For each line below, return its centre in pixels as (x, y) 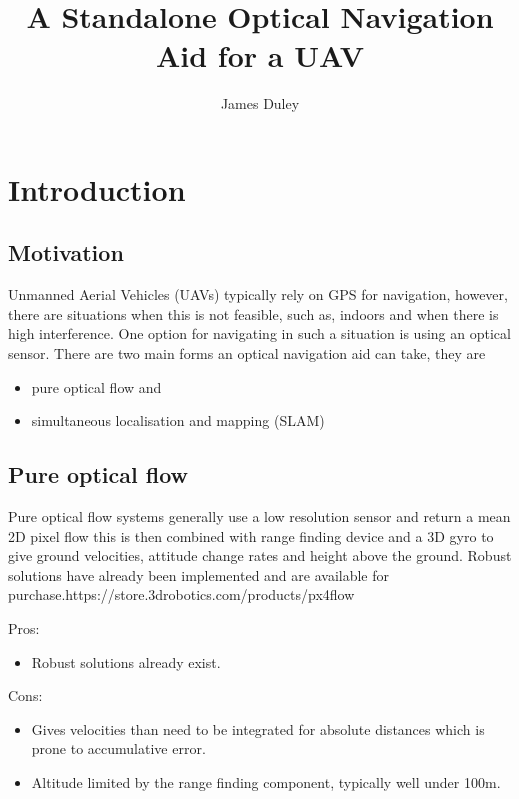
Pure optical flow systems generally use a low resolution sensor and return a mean (259, 516)
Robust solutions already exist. (126, 661)
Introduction (97, 188)
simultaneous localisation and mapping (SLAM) (178, 420)
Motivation (66, 252)
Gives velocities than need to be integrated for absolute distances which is (258, 728)
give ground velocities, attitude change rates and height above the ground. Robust (260, 555)
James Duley (260, 103)
